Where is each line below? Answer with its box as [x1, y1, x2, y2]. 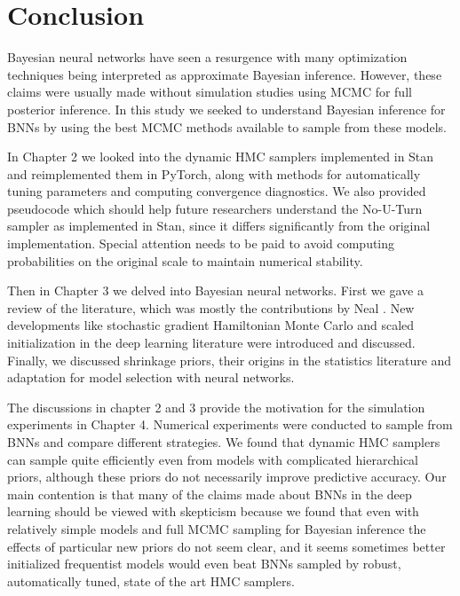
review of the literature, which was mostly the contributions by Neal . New [7, 298, 415, 317]
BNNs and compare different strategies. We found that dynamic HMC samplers [7, 433, 440, 451]
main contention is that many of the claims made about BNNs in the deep [7, 484, 412, 503]
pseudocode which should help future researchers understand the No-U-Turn [7, 199, 423, 217]
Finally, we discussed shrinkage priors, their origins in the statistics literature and [7, 350, 452, 369]
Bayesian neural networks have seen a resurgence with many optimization [7, 48, 408, 67]
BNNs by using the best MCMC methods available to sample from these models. [7, 117, 447, 136]
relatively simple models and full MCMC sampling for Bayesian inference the [7, 519, 426, 537]
